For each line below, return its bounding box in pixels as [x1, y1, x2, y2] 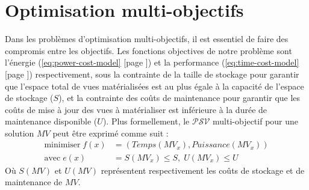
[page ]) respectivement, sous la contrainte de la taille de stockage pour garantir [5, 67, 299, 80]
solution [5, 126, 34, 139]
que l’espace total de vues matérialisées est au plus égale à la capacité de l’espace [5, 79, 304, 92]
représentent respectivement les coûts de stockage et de [101, 164, 305, 176]
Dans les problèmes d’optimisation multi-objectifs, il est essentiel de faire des [5, 32, 289, 45]
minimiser [44, 141, 81, 150]
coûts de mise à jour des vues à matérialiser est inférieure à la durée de [5, 103, 267, 115]
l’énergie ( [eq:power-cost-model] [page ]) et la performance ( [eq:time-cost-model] [5, 56, 299, 69]
